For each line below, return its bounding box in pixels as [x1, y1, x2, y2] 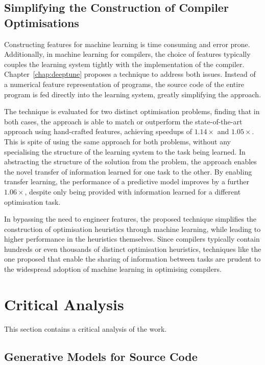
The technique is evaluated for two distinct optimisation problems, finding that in [4, 106, 260, 117]
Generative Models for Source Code [4, 348, 198, 364]
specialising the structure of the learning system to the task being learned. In [4, 146, 246, 157]
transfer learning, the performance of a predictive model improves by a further [4, 176, 250, 187]
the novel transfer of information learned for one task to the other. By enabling [4, 166, 252, 177]
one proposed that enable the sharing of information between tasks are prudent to [4, 253, 261, 264]
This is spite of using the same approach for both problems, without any [4, 136, 231, 146]
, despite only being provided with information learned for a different [25, 186, 241, 197]
